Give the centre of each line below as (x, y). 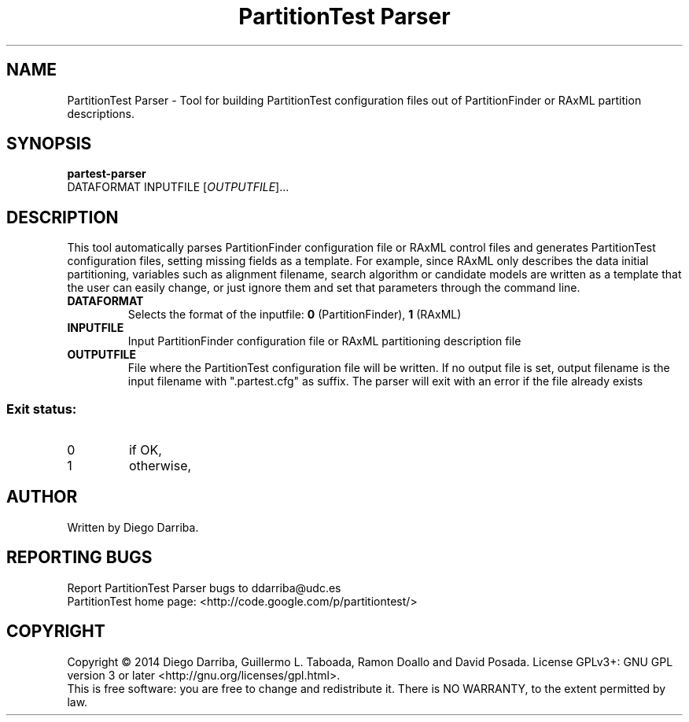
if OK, (145, 450)
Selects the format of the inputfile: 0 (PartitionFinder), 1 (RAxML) (295, 315)
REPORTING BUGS (79, 558)
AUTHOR (42, 497)
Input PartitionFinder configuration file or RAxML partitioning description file (324, 341)
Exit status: (42, 409)
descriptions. (101, 113)
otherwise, (160, 466)
